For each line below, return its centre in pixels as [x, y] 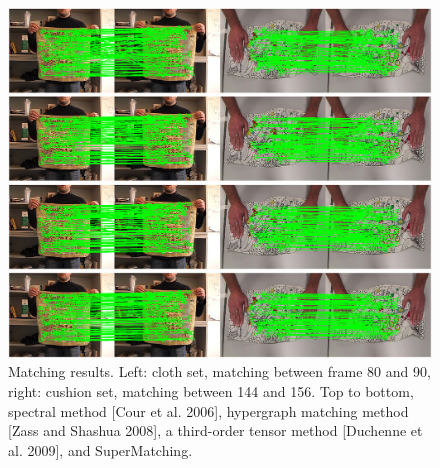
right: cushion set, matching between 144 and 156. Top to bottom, [211, 391]
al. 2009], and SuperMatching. [100, 449]
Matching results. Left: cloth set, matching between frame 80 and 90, [219, 371]
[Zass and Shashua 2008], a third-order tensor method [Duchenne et [215, 430]
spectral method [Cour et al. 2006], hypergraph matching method [208, 410]
